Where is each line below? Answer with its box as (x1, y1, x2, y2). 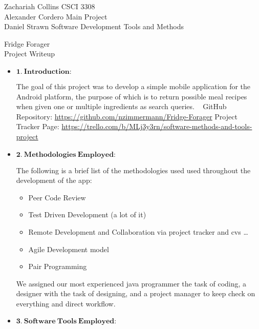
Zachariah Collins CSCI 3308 (4, 1, 95, 11)
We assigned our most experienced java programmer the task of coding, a (16, 278, 247, 289)
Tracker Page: (16, 121, 59, 132)
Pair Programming (28, 261, 87, 272)
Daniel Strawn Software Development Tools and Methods (4, 21, 184, 32)
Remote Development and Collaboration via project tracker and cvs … (28, 226, 248, 237)
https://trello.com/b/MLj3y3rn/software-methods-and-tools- (61, 121, 252, 132)
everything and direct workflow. (16, 298, 116, 309)
